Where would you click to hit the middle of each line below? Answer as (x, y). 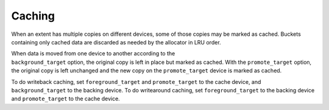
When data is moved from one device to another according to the (93, 53)
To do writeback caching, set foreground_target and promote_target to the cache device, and (136, 81)
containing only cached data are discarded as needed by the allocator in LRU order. (116, 42)
